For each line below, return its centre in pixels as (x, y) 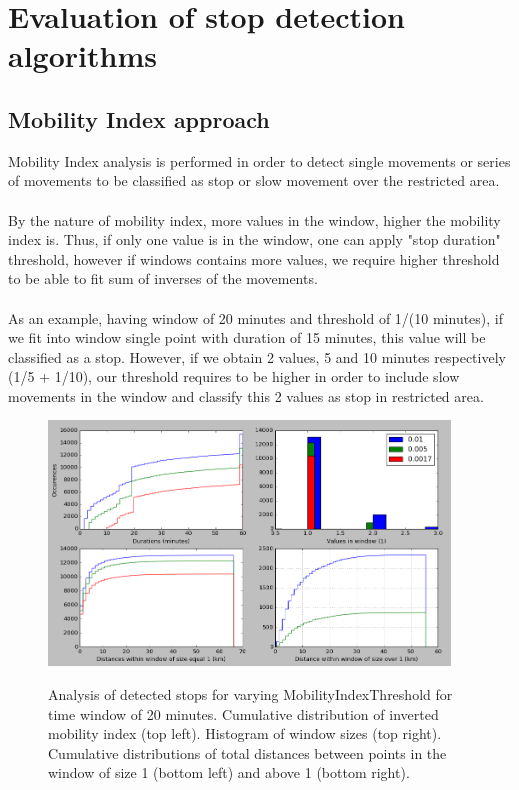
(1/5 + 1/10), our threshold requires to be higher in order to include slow (234, 376)
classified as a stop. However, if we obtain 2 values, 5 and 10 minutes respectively (257, 356)
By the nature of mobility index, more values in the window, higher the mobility (254, 219)
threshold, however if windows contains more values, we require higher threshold (254, 258)
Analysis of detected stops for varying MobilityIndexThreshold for (250, 693)
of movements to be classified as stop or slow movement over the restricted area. (254, 180)
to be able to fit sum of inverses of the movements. (163, 278)
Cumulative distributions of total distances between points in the (247, 752)
